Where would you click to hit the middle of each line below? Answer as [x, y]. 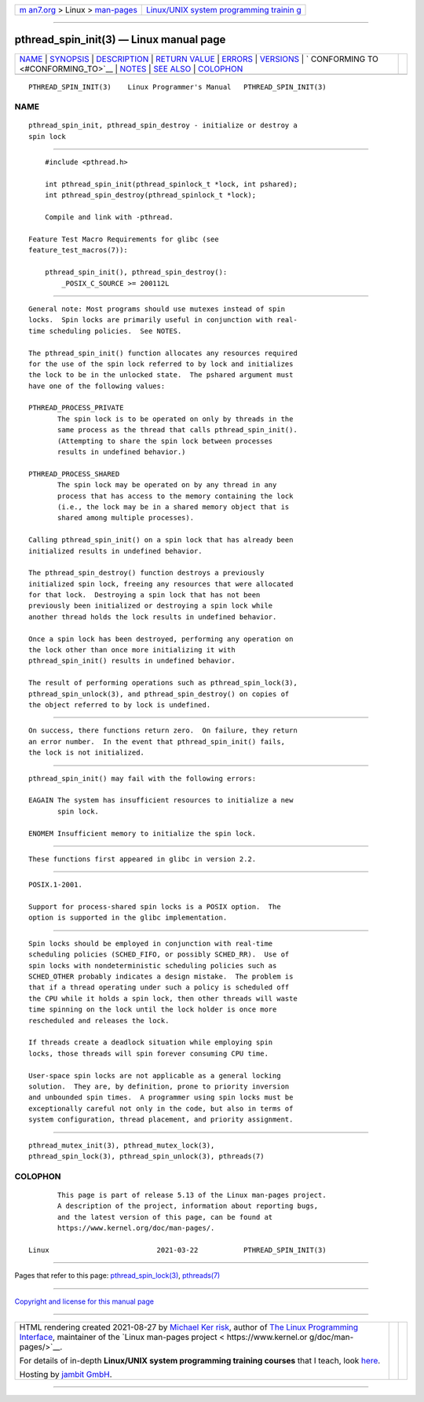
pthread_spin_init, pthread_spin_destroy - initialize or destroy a [163, 125]
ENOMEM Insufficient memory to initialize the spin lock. [143, 833]
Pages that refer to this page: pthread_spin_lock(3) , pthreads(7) [117, 1275]
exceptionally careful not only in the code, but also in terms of [161, 1108]
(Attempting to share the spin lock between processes [165, 441]
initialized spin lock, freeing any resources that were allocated [161, 584]
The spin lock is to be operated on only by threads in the [175, 419]
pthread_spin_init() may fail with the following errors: [143, 778]
